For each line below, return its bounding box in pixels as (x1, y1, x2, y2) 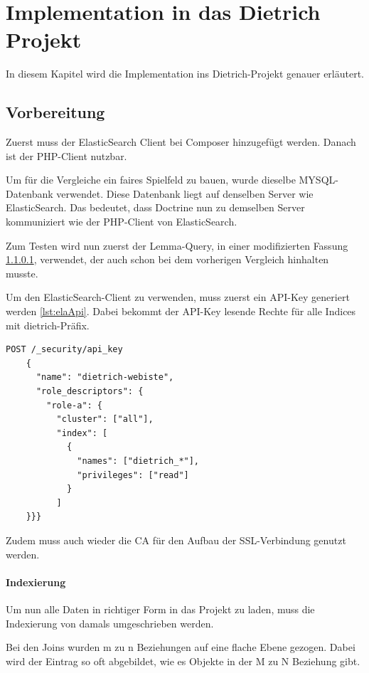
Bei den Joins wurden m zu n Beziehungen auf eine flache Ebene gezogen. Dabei (6, 640, 355, 655)
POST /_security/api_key (6, 344, 123, 355)
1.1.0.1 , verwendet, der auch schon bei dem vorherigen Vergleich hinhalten (6, 252, 329, 267)
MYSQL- (299, 172, 338, 187)
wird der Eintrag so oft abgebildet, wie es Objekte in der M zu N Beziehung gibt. (6, 653, 360, 668)
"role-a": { (46, 400, 103, 410)
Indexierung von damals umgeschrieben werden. (6, 615, 214, 630)
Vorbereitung (6, 101, 105, 123)
